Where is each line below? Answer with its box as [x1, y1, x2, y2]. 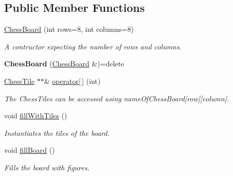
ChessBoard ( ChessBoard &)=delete [4, 58, 124, 69]
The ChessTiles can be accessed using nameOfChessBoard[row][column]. [4, 93, 229, 103]
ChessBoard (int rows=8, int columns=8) [4, 24, 134, 34]
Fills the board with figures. [4, 162, 90, 172]
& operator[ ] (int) [44, 75, 101, 86]
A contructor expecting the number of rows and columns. [4, 41, 182, 51]
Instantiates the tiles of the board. [4, 127, 110, 138]
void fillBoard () [4, 145, 55, 155]
